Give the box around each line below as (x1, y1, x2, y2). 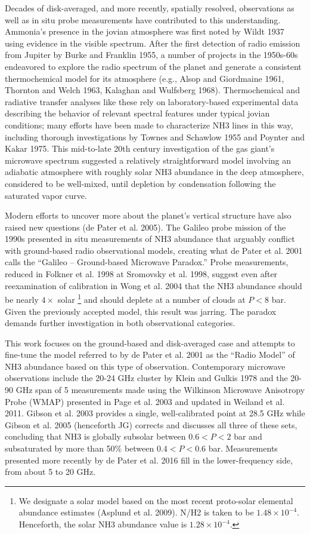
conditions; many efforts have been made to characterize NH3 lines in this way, (5, 118, 293, 131)
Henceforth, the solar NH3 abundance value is (18, 518, 187, 530)
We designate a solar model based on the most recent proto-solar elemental (18, 494, 293, 507)
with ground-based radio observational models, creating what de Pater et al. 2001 (5, 244, 303, 256)
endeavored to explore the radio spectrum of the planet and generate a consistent (5, 60, 302, 72)
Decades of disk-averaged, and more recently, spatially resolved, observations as (5, 2, 294, 14)
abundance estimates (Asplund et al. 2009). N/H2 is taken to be (18, 506, 254, 518)
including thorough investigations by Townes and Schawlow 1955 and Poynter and (5, 130, 305, 143)
